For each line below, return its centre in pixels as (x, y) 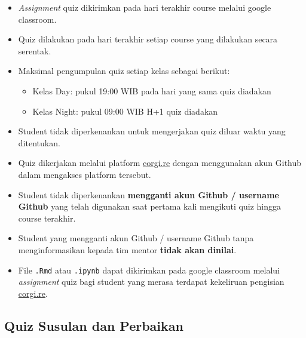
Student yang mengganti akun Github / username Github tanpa (136, 238)
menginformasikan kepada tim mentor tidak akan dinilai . (127, 249)
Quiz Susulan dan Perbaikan (94, 325)
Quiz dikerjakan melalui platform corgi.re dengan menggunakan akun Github (160, 163)
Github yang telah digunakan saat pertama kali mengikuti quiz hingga (150, 206)
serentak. (35, 50)
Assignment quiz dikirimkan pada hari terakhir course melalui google (145, 7)
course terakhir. (47, 218)
